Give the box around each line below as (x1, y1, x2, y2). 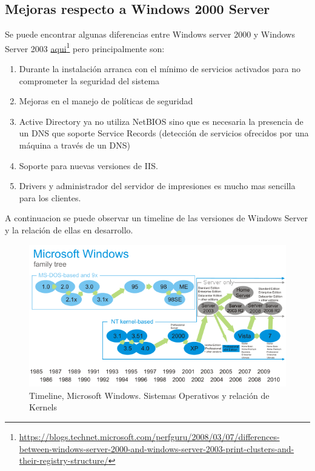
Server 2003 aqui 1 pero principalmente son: (5, 40, 165, 55)
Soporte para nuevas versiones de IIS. (19, 159, 158, 172)
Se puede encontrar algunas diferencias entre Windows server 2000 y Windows (5, 28, 295, 41)
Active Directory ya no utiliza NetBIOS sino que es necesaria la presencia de (19, 115, 303, 127)
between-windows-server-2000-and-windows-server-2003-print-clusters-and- (19, 442, 294, 455)
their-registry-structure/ (19, 454, 108, 467)
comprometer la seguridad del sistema (19, 74, 160, 87)
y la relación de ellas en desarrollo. (5, 223, 133, 236)
